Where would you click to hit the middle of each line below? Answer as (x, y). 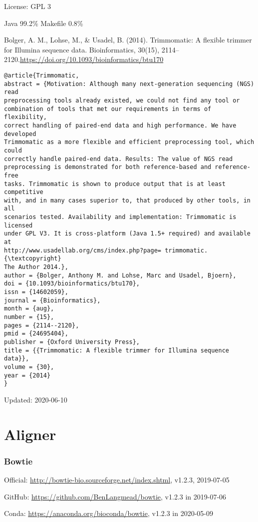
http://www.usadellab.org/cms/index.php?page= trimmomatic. (106, 250)
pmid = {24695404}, (36, 334)
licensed (18, 225)
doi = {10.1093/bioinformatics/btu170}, (72, 284)
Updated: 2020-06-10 (36, 399)
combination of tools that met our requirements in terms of (108, 109)
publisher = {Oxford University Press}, (72, 342)
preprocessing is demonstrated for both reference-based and (108, 167)
